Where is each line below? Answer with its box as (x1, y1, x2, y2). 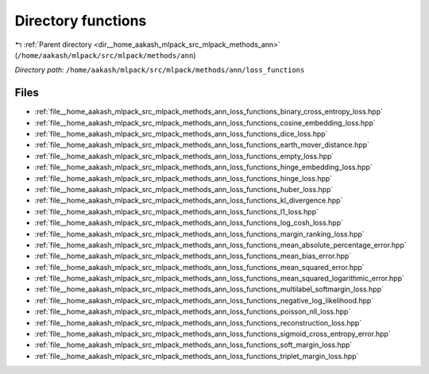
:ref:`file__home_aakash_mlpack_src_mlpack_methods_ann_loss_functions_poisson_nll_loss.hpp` (34, 307, 351, 317)
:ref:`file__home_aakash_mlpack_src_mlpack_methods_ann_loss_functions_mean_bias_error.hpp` (34, 251, 352, 261)
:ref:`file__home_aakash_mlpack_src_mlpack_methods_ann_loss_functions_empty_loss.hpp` (34, 151, 334, 160)
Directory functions (14, 12, 147, 29)
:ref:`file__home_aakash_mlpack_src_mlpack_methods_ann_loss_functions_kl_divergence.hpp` (34, 195, 343, 206)
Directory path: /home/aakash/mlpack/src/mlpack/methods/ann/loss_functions (14, 65, 305, 75)
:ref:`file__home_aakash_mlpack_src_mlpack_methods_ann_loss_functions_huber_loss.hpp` (34, 184, 334, 194)
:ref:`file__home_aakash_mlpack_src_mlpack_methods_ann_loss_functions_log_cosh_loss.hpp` (34, 218, 344, 228)
